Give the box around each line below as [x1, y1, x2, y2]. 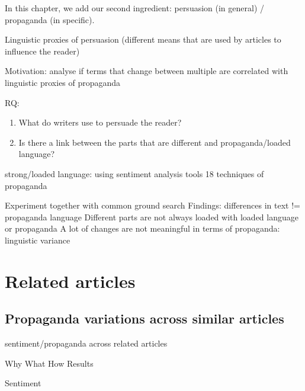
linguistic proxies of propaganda [5, 76, 121, 88]
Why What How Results [5, 357, 94, 369]
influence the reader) [5, 44, 80, 57]
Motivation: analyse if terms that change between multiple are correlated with [5, 65, 288, 77]
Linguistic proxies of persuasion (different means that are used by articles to [5, 33, 281, 46]
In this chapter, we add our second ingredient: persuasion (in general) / [5, 2, 265, 14]
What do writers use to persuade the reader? [18, 116, 182, 129]
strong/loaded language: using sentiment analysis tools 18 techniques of [5, 167, 264, 180]
